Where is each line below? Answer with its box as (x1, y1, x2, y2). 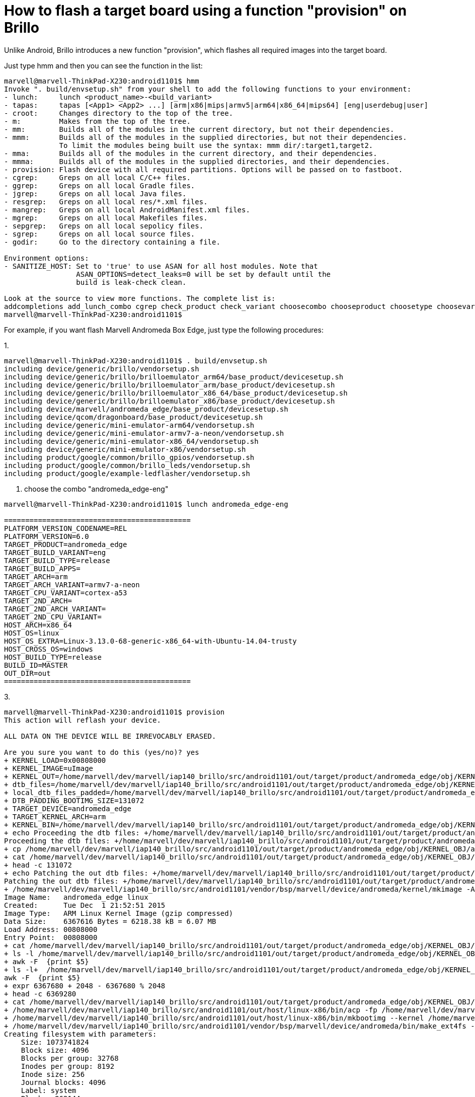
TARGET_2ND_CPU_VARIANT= (4, 612, 102, 621)
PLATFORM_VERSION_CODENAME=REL (4, 524, 127, 532)
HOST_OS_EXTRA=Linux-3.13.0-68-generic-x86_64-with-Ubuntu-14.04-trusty (4, 637, 297, 645)
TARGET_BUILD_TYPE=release (4, 556, 110, 565)
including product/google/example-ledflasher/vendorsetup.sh (4, 469, 250, 478)
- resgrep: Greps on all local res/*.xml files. (4, 197, 208, 206)
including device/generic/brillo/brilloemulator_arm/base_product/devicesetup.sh (4, 380, 335, 389)
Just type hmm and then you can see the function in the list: (4, 61, 203, 70)
